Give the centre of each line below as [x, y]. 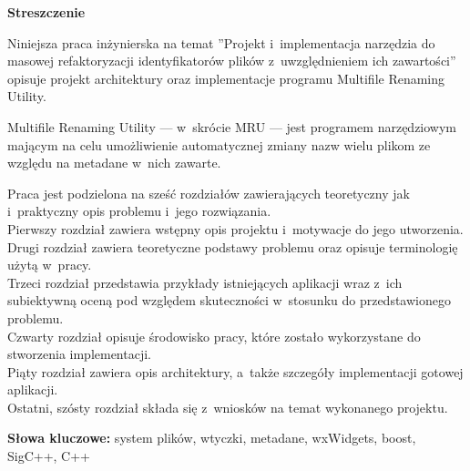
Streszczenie [46, 12]
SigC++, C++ [49, 456]
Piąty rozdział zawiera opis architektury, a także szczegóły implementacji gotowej [235, 371]
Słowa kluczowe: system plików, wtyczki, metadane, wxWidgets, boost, [212, 438]
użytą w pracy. [50, 265]
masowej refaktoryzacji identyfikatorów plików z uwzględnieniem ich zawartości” [232, 61]
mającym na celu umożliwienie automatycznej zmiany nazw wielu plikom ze [219, 144]
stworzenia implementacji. [79, 354]
